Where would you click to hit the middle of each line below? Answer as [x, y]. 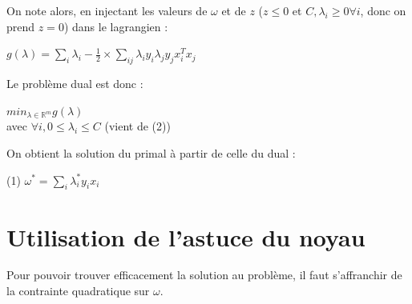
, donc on [383, 10]
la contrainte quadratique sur [78, 291]
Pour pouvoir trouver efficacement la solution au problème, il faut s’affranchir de [204, 275]
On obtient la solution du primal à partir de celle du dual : [151, 152]
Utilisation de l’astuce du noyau [186, 236]
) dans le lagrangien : [116, 26]
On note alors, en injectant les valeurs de [107, 10]
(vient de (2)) [137, 126]
